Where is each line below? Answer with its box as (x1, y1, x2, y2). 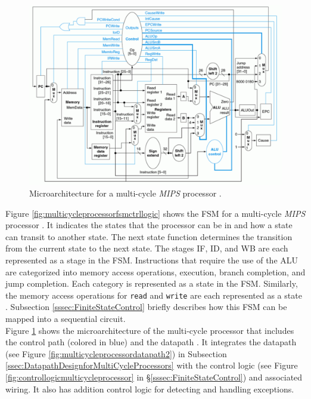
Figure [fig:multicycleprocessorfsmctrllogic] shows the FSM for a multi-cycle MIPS (5, 207, 306, 219)
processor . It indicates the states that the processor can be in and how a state (5, 219, 293, 231)
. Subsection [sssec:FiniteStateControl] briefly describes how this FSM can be (5, 300, 287, 313)
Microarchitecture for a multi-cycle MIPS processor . (29, 187, 222, 199)
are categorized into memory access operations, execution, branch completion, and (5, 265, 306, 278)
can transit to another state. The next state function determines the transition (5, 230, 293, 243)
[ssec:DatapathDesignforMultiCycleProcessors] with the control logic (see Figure (5, 359, 298, 372)
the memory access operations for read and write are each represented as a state (5, 288, 302, 301)
